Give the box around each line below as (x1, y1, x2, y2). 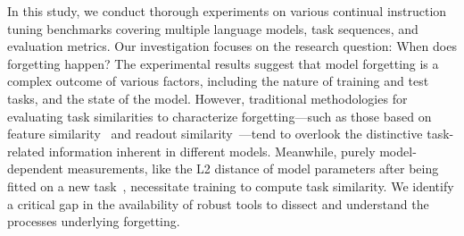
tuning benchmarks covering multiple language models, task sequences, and (7, 19, 418, 38)
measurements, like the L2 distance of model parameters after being (67, 159, 439, 178)
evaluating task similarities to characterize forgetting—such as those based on (7, 106, 432, 125)
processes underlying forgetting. (7, 212, 180, 231)
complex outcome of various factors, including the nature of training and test (7, 72, 429, 90)
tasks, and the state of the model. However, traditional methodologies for (7, 88, 408, 107)
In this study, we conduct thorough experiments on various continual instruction (7, 2, 447, 20)
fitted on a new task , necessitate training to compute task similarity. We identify (7, 176, 454, 195)
